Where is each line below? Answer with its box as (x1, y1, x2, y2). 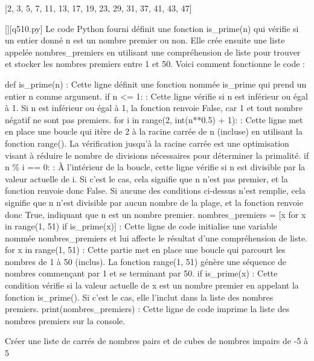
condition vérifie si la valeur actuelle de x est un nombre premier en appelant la (5, 279, 299, 292)
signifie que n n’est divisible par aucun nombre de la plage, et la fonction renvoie (5, 196, 303, 208)
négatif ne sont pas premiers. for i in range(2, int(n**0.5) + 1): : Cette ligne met (5, 113, 303, 126)
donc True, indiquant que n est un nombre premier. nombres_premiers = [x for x (5, 208, 306, 220)
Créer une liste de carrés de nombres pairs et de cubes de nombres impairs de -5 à (5, 334, 309, 347)
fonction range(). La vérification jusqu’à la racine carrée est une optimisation (5, 136, 289, 149)
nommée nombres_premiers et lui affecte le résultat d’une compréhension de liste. (5, 231, 308, 244)
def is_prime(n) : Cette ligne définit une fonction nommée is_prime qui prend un (5, 77, 307, 90)
